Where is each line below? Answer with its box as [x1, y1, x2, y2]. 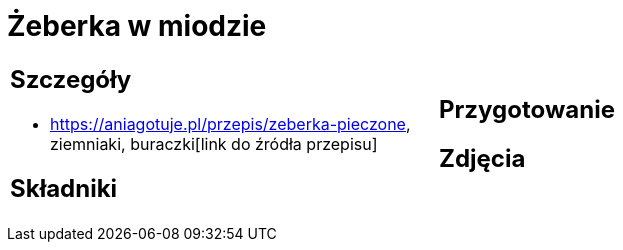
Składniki [10, 173, 118, 203]
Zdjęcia [439, 143, 526, 173]
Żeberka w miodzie [7, 9, 267, 43]
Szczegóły [10, 64, 132, 94]
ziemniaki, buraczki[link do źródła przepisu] [50, 133, 378, 154]
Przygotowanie [439, 94, 615, 124]
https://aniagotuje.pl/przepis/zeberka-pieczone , [50, 113, 411, 134]
